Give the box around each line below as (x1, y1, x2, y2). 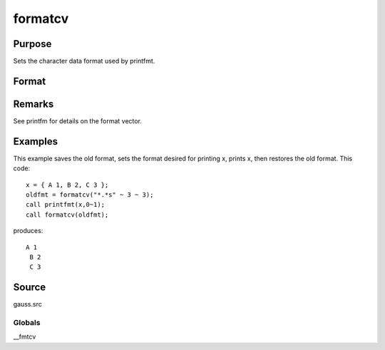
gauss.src (13, 300, 42, 309)
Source (13, 282, 46, 294)
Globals (13, 318, 41, 328)
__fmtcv (13, 332, 36, 341)
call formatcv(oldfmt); (26, 210, 109, 219)
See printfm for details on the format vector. (13, 116, 143, 125)
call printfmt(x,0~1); (26, 200, 106, 209)
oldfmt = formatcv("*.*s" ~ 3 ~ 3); (26, 191, 154, 199)
